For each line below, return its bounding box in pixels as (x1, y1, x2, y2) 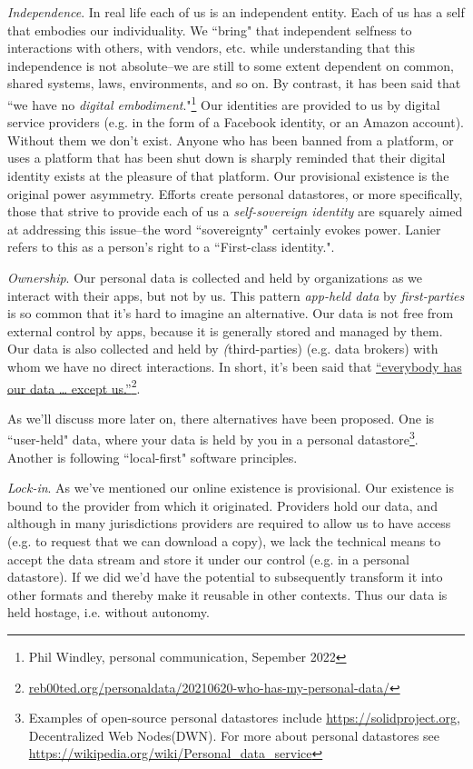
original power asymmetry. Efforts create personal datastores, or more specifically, (7, 184, 463, 203)
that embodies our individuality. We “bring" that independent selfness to (7, 20, 412, 39)
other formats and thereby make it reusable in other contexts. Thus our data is (7, 584, 448, 604)
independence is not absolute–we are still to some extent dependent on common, (7, 55, 454, 75)
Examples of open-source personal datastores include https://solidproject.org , (28, 708, 460, 727)
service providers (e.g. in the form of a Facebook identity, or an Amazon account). (7, 113, 464, 132)
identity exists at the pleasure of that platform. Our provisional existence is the (7, 166, 449, 185)
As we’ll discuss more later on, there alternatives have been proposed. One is (7, 408, 435, 427)
